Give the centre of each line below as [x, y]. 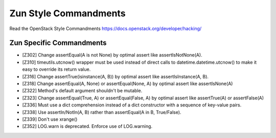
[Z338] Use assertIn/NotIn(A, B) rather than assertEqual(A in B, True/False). [102, 112]
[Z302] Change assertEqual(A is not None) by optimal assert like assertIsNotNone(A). [112, 55]
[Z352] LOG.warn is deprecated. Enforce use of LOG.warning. [87, 126]
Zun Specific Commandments [58, 43]
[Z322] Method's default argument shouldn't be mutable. [82, 91]
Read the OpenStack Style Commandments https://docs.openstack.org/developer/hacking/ [106, 29]
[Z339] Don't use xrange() [50, 119]
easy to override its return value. [56, 69]
